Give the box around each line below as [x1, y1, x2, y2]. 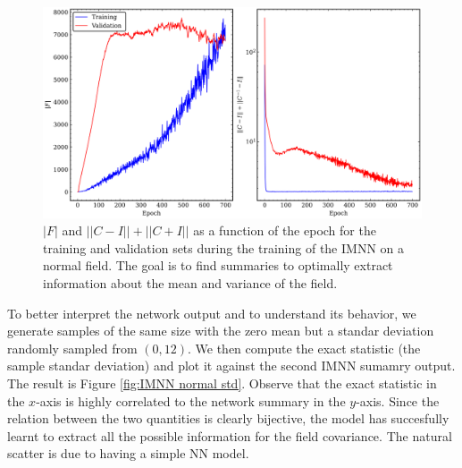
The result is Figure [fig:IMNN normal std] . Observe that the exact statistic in [7, 373, 437, 392]
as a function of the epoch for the [193, 221, 376, 240]
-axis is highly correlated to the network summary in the [36, 391, 346, 410]
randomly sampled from [7, 338, 138, 357]
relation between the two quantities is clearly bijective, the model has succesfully [7, 409, 449, 428]
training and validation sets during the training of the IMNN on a [43, 238, 404, 257]
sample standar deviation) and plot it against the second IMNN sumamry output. [7, 356, 456, 375]
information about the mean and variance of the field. [43, 273, 338, 292]
